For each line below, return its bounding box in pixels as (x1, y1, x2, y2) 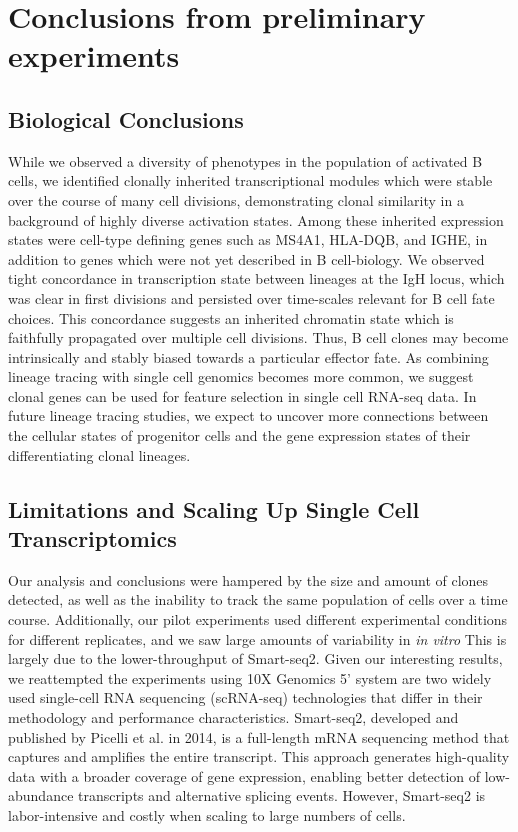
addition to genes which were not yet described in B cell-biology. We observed (8, 248, 485, 269)
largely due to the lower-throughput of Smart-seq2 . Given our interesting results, (8, 648, 503, 669)
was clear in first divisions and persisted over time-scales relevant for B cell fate (8, 287, 495, 308)
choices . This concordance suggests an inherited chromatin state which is (8, 307, 454, 328)
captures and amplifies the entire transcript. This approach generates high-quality (8, 746, 510, 767)
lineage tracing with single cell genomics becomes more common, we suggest (8, 366, 474, 387)
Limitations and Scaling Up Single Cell (8, 493, 420, 524)
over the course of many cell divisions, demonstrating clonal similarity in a (8, 189, 464, 210)
